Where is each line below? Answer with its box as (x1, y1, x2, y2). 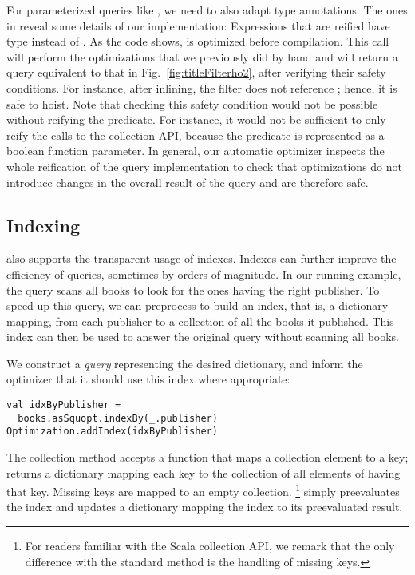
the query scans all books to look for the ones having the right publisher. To (6, 281, 380, 298)
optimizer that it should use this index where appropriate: (6, 371, 290, 387)
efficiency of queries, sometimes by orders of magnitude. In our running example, (6, 265, 401, 282)
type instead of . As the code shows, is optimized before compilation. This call (6, 33, 389, 50)
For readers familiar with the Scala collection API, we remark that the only (25, 537, 395, 554)
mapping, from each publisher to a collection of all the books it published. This (6, 312, 394, 329)
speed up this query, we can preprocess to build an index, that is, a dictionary (6, 297, 389, 314)
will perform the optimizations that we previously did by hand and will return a (6, 48, 398, 65)
